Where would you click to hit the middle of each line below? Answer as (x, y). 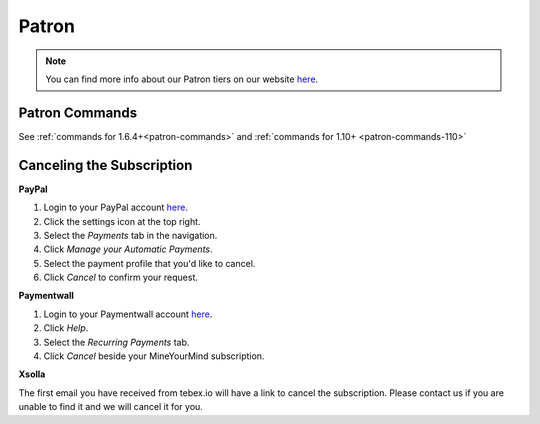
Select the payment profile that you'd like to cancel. (149, 263)
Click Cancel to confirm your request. (121, 277)
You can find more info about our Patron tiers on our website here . (182, 79)
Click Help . (66, 328)
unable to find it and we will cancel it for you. (111, 407)
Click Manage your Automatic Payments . (128, 249)
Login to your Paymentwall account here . (128, 314)
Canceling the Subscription (105, 165)
